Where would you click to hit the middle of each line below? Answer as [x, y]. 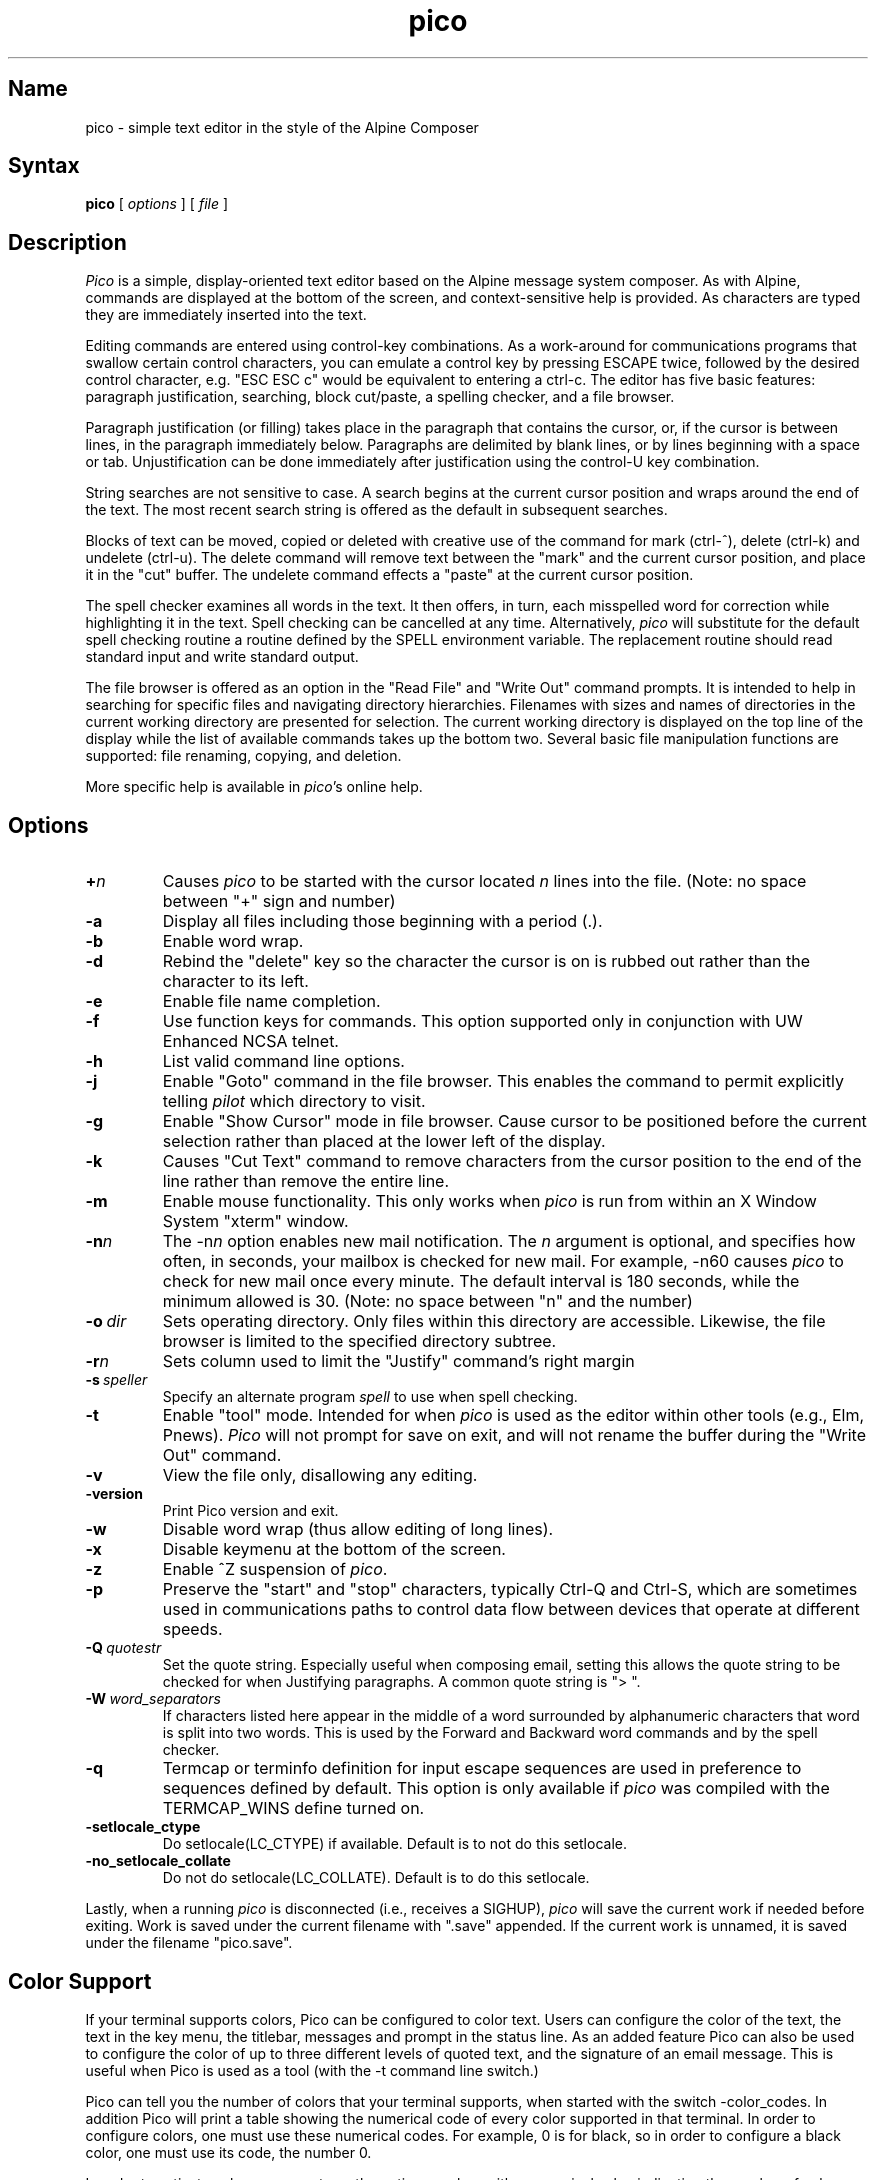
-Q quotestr [123, 1648]
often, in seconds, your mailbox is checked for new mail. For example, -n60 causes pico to [503, 1261]
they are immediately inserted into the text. [226, 315]
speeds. [192, 1629]
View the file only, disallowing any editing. [320, 1475]
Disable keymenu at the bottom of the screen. [334, 1549]
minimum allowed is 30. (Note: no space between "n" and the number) [427, 1301]
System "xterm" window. [255, 1221]
